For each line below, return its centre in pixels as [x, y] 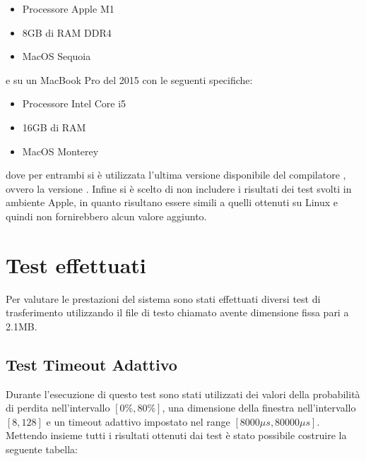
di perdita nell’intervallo [58, 408]
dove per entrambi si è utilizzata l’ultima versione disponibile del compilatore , [176, 175]
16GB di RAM [54, 127]
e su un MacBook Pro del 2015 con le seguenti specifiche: [129, 79]
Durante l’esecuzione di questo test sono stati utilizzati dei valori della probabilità [183, 394]
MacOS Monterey [60, 151]
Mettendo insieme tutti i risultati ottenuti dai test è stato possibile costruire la [176, 435]
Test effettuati [76, 264]
